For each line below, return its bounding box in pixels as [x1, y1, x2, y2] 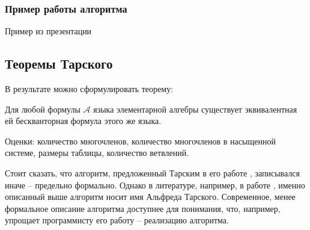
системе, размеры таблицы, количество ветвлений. [5, 146, 189, 159]
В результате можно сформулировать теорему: [5, 82, 174, 95]
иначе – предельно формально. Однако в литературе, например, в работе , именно [5, 178, 305, 191]
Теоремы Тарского [5, 54, 113, 73]
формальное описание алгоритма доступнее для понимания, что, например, [5, 202, 281, 214]
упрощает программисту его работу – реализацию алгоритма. [5, 214, 229, 226]
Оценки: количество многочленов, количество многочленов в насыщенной [5, 134, 276, 147]
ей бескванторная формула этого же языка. [5, 114, 162, 127]
